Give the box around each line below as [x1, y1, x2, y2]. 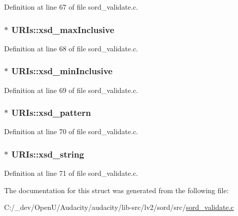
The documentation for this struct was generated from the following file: [4, 184, 229, 195]
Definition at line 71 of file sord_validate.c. [4, 168, 138, 178]
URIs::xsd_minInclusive [11, 65, 113, 77]
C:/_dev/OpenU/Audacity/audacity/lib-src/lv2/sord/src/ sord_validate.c [4, 202, 234, 212]
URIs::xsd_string [11, 147, 84, 160]
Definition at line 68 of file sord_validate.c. [4, 43, 138, 53]
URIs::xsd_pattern [11, 106, 91, 119]
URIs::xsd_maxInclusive [11, 23, 115, 36]
